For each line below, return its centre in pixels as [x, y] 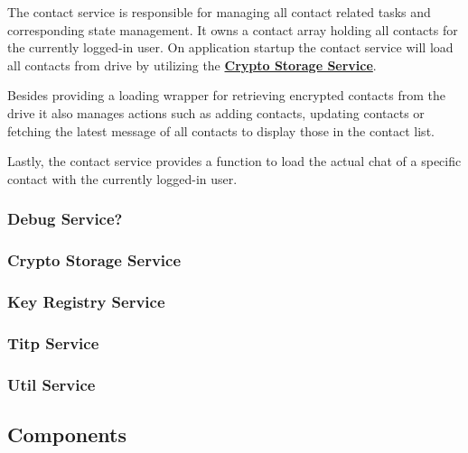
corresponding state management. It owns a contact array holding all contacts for [233, 29]
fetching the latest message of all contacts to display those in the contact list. [221, 130]
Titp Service [53, 342]
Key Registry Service [86, 301]
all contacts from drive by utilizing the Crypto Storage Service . [192, 65]
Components [67, 434]
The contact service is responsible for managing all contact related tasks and [219, 12]
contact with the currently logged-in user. [122, 178]
